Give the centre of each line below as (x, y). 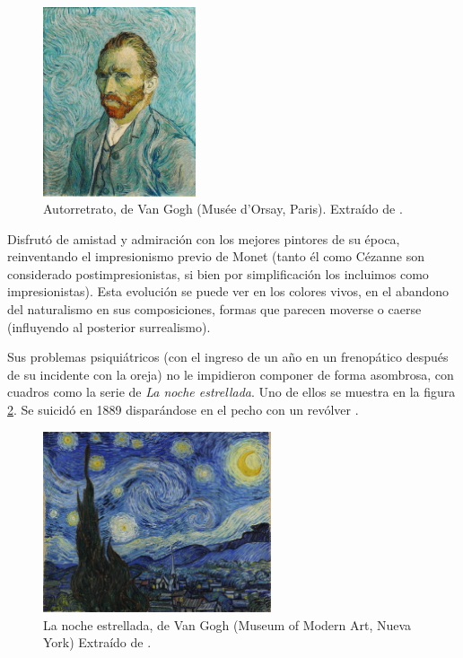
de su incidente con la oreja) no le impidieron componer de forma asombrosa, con (231, 374)
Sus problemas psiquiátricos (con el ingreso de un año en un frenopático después (228, 357)
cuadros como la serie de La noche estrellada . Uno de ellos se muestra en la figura (231, 392)
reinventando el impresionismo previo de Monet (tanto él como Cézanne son (216, 256)
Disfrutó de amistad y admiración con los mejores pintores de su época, (204, 238)
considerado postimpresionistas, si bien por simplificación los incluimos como (218, 273)
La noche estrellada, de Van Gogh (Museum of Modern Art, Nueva (227, 624)
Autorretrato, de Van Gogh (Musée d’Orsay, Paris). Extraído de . (223, 209)
